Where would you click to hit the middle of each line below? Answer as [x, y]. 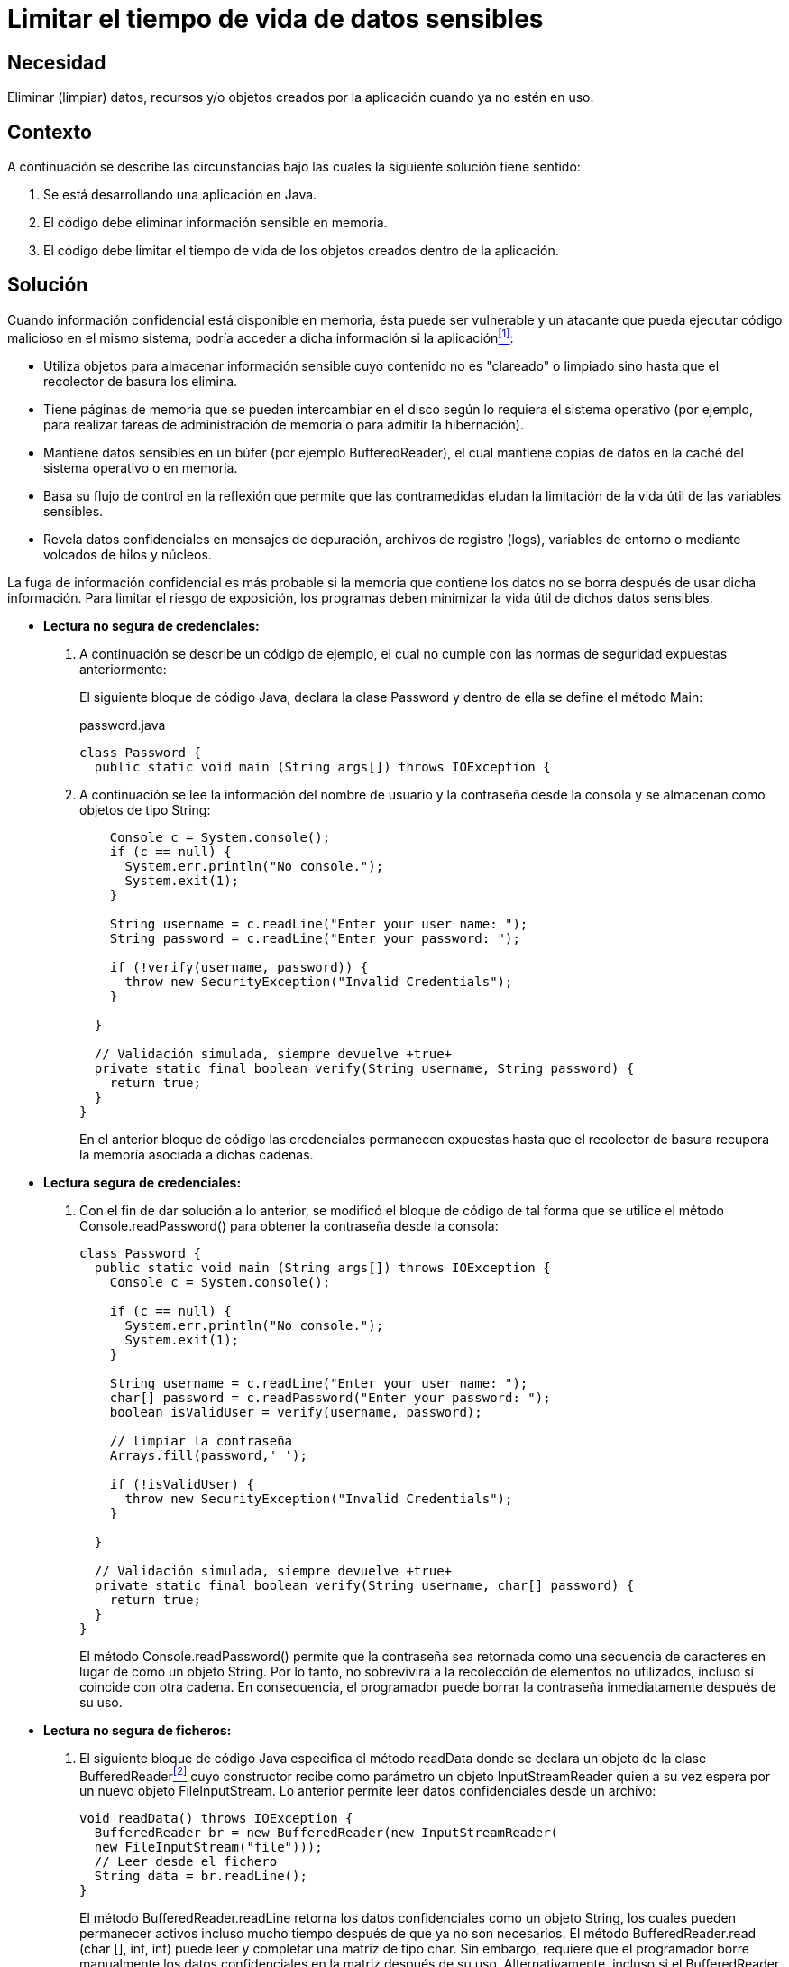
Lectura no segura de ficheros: [138, 1730]
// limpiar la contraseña [201, 1441]
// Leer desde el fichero [186, 1862]
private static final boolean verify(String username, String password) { [364, 1068]
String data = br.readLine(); [201, 1876]
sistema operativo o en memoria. [141, 467]
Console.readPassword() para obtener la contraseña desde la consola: [289, 1225]
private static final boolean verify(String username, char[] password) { [364, 1585]
